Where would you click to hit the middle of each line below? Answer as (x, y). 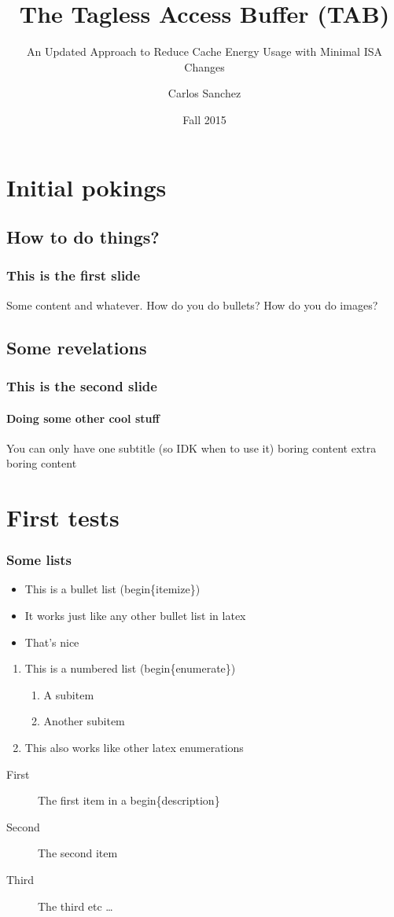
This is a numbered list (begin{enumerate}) (130, 668)
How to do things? (83, 237)
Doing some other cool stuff (83, 418)
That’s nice (52, 642)
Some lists (39, 560)
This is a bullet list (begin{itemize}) (112, 589)
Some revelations (77, 347)
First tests (63, 517)
